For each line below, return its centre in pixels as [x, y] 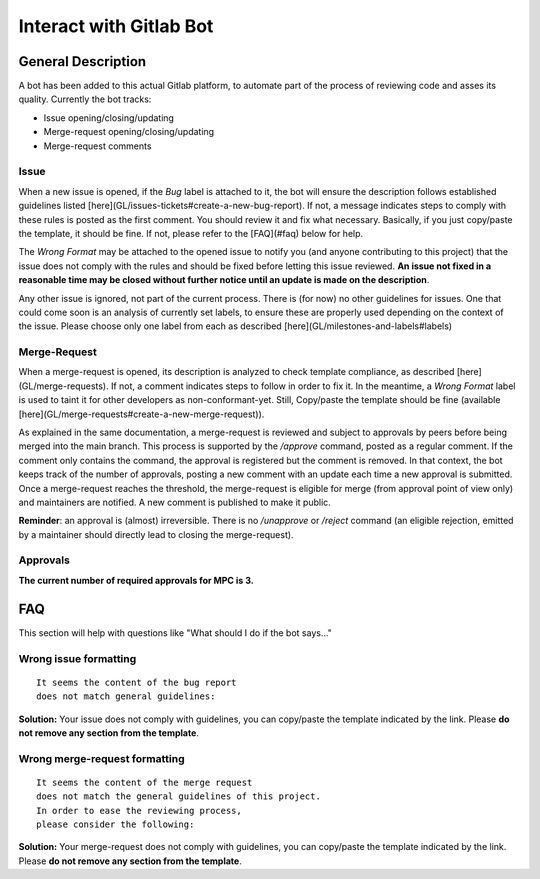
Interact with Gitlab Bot [116, 26]
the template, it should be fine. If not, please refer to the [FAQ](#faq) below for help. [191, 233]
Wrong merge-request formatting [101, 758]
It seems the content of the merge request [144, 782]
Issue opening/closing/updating [109, 117]
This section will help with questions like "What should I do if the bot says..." [175, 632]
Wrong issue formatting [77, 658]
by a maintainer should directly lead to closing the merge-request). [156, 534]
